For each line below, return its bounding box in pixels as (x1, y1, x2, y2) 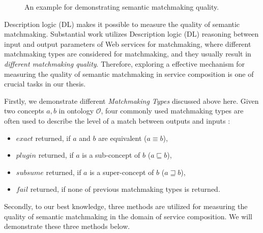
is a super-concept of (90, 166, 154, 177)
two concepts (4, 105, 44, 116)
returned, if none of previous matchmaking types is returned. (30, 184, 220, 194)
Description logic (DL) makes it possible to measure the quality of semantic (4, 18, 240, 29)
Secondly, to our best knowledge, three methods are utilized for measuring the (4, 200, 248, 211)
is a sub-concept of (82, 150, 140, 160)
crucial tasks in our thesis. (4, 78, 86, 89)
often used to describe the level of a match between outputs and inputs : (4, 115, 230, 126)
